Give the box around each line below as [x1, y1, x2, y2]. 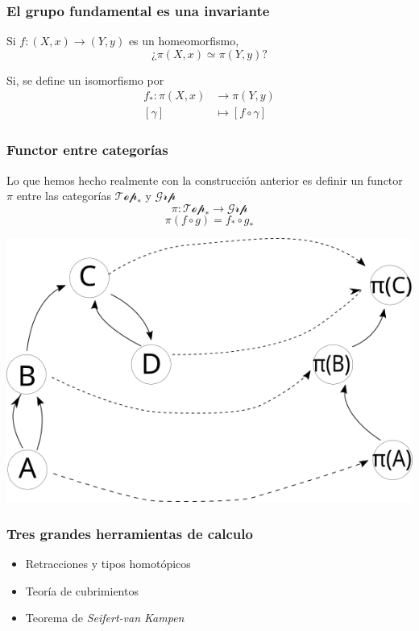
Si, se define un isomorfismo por [6, 71, 164, 88]
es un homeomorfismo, [128, 32, 239, 49]
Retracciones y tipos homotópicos [25, 554, 191, 571]
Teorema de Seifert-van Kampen [25, 609, 185, 626]
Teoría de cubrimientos [25, 582, 139, 599]
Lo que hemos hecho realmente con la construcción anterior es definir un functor [6, 171, 403, 188]
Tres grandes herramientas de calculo [6, 523, 253, 543]
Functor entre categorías [6, 140, 168, 160]
